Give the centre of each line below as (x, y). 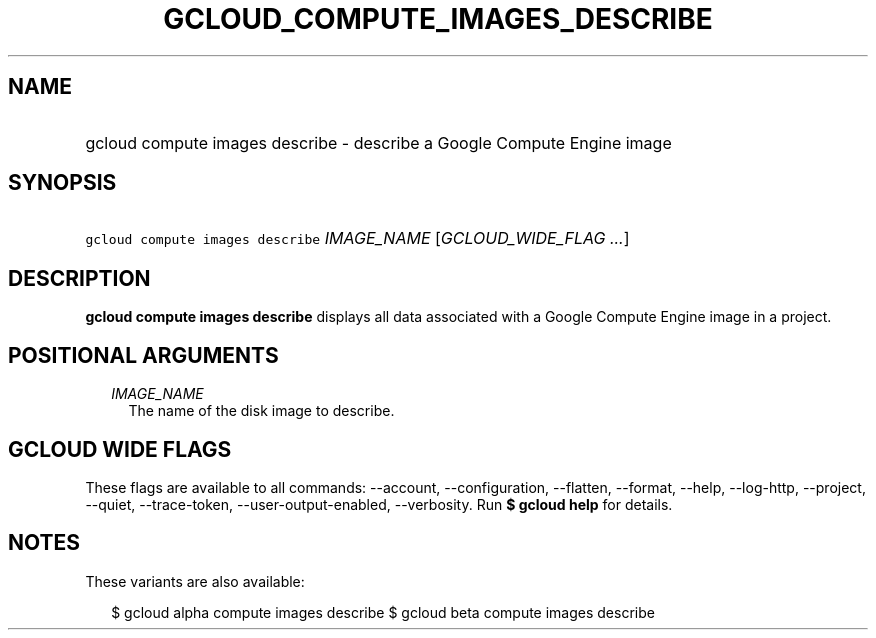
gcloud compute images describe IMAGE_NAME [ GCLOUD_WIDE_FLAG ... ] (357, 238)
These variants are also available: (195, 581)
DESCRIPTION (79, 278)
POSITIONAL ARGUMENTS (143, 355)
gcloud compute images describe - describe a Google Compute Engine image (378, 142)
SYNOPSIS (62, 183)
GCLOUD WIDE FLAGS (120, 449)
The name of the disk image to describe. (261, 411)
